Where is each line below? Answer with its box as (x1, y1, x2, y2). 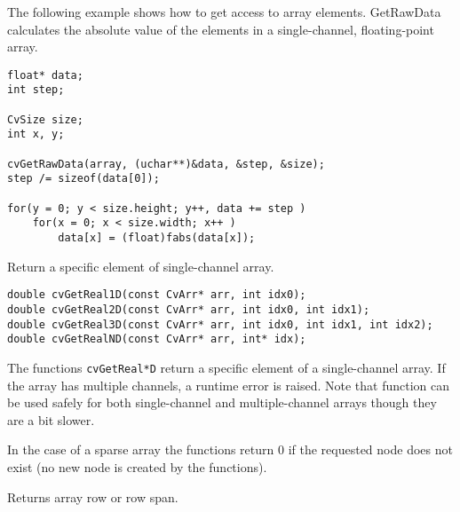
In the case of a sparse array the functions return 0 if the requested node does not (7, 440, 453, 459)
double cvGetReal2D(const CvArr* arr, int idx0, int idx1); (7, 303, 370, 316)
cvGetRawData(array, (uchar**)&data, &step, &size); (7, 157, 325, 170)
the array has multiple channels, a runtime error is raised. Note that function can (7, 375, 449, 394)
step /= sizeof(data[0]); (7, 172, 160, 185)
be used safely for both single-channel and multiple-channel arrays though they (7, 393, 437, 412)
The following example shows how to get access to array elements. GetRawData (7, 3, 441, 20)
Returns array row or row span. (7, 487, 178, 506)
